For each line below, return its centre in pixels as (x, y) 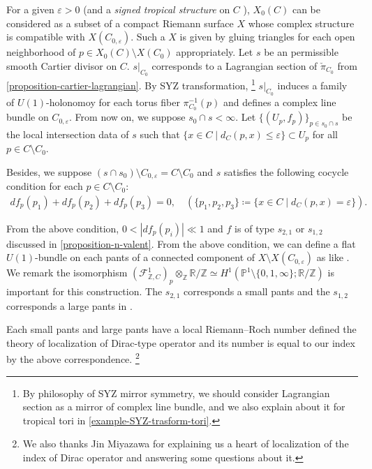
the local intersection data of (68, 134)
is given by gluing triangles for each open (267, 37)
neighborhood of (41, 52)
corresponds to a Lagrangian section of (235, 65)
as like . (333, 257)
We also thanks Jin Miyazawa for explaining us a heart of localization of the (186, 444)
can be (306, 9)
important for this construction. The (84, 291)
